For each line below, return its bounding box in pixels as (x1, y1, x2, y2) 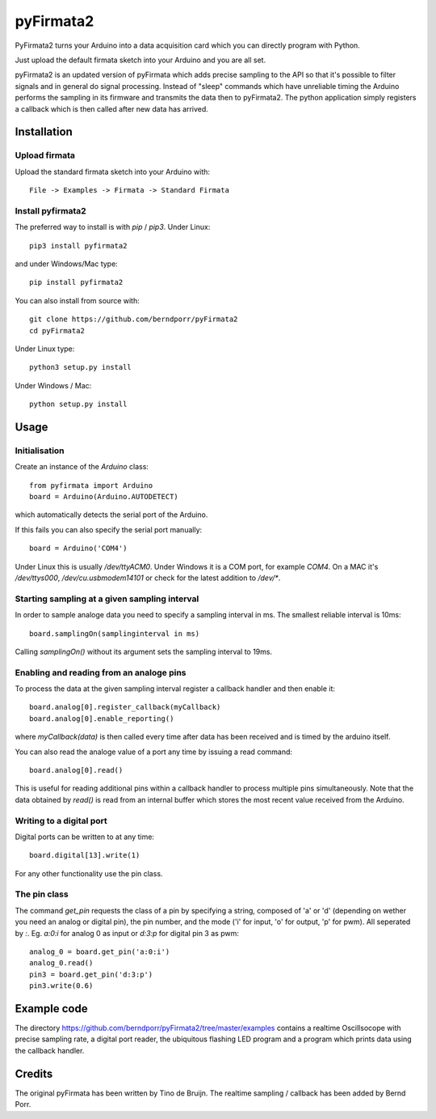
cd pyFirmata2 (29, 326, 85, 335)
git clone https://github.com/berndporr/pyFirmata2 (29, 315, 238, 324)
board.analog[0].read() (29, 765, 124, 774)
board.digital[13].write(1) (29, 850, 140, 860)
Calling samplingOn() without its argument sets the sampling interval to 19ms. (15, 646, 273, 656)
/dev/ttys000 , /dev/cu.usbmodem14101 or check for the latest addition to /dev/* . (15, 573, 281, 583)
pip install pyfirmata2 (29, 278, 124, 287)
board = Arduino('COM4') (29, 544, 128, 553)
